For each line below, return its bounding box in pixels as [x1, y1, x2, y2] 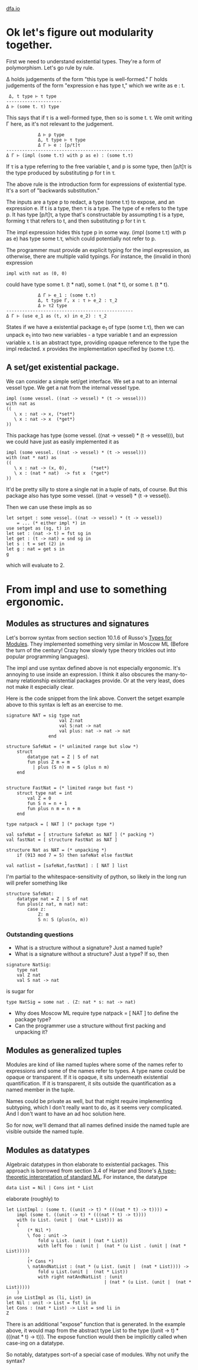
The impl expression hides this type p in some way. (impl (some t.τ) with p [6, 228, 186, 236]
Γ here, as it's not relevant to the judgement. [6, 120, 114, 127]
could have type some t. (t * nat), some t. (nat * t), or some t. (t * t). [6, 281, 170, 288]
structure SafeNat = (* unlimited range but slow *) [6, 744, 139, 750]
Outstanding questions [6, 930, 74, 939]
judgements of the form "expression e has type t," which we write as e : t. [6, 82, 185, 89]
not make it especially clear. [6, 684, 74, 691]
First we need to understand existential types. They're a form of [6, 57, 161, 65]
